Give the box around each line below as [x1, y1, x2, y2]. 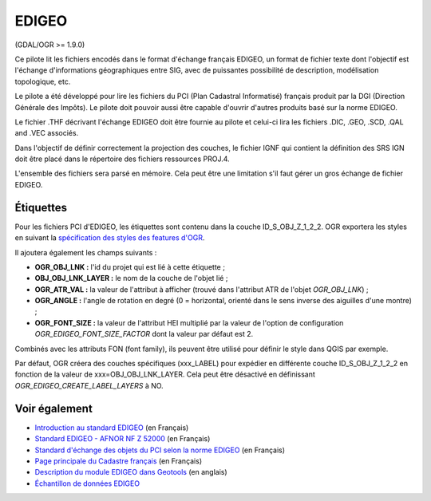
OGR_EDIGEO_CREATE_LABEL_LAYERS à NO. [14, 381, 164, 390]
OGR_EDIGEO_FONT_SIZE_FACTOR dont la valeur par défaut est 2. [34, 329, 254, 339]
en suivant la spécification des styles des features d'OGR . [14, 233, 205, 243]
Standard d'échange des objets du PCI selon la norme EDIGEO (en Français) [34, 445, 286, 455]
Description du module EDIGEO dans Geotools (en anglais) [34, 467, 227, 477]
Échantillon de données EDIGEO [34, 479, 140, 488]
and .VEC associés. [14, 128, 79, 138]
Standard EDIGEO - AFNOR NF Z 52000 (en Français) [34, 434, 211, 444]
